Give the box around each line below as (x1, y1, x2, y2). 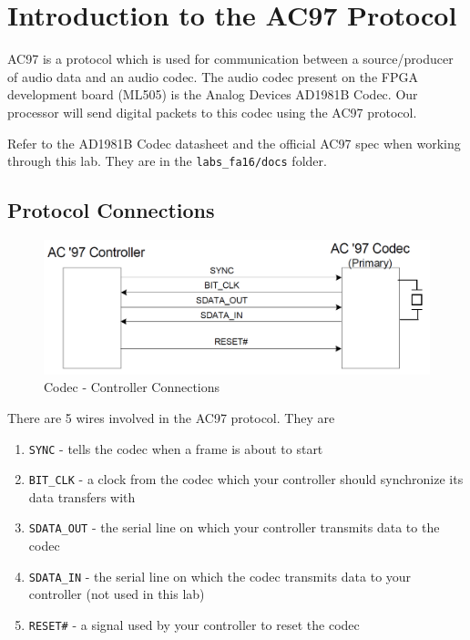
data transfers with (28, 487, 136, 506)
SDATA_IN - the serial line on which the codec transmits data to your (28, 566, 412, 585)
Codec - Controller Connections (44, 377, 220, 397)
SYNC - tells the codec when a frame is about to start (28, 439, 323, 458)
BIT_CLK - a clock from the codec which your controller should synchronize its (28, 470, 464, 489)
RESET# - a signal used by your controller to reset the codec (28, 614, 360, 634)
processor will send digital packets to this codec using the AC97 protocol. (7, 102, 417, 121)
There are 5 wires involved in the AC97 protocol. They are (7, 408, 335, 427)
